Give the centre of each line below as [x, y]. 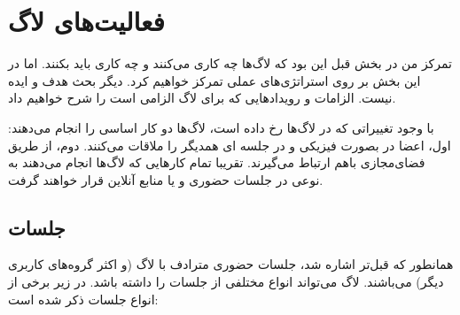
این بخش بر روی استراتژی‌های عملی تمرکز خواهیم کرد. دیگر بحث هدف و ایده [214, 80]
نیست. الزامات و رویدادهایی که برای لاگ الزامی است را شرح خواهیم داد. [202, 98]
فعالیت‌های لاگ [86, 21]
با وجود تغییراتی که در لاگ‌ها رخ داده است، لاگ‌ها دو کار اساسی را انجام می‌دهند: [221, 127]
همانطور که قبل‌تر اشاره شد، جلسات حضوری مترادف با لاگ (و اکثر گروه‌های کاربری [231, 264]
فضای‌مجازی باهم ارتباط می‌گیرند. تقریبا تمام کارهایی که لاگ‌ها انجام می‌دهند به [217, 162]
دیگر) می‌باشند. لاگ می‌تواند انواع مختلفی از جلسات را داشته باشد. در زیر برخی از [226, 282]
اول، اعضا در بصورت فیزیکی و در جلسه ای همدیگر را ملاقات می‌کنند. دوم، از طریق [230, 145]
